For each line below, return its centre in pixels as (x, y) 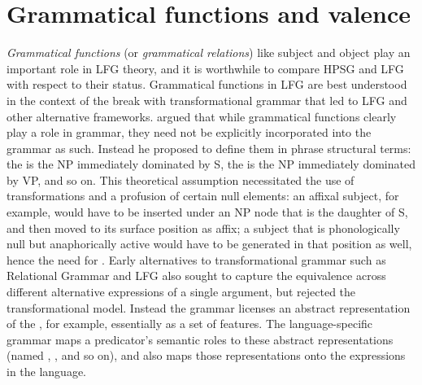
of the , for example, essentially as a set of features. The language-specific (190, 324)
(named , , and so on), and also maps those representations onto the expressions (206, 355)
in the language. (47, 371)
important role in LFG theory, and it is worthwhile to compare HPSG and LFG (205, 68)
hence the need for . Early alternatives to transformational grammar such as (196, 259)
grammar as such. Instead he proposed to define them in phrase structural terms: (209, 148)
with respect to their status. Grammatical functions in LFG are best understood (207, 84)
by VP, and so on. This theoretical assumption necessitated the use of (181, 179)
